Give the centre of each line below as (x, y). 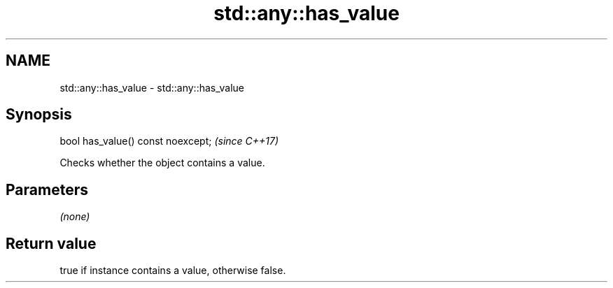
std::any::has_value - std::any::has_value (152, 87)
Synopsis (39, 115)
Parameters (47, 189)
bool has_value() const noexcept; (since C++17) (169, 141)
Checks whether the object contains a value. (162, 163)
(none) (75, 217)
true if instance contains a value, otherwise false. (173, 271)
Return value (51, 243)
